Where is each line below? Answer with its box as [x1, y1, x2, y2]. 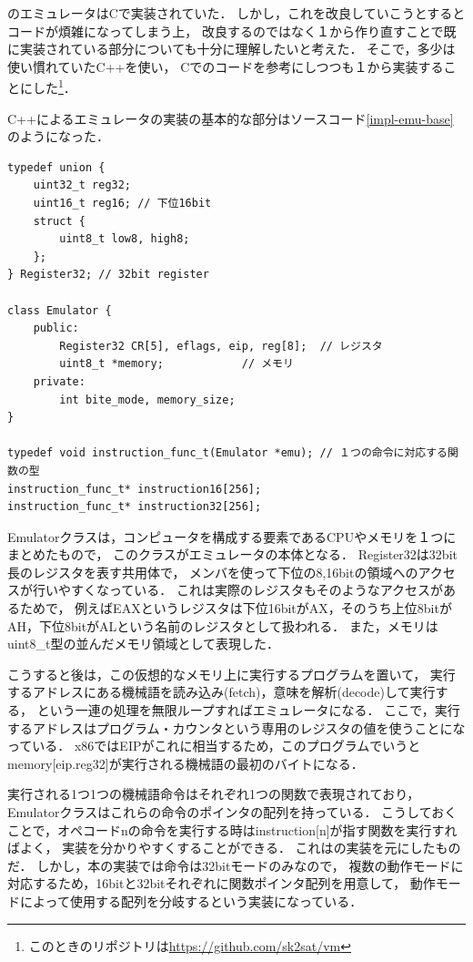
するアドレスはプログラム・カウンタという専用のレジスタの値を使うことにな [7, 718, 466, 737]
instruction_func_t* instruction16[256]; [7, 482, 262, 496]
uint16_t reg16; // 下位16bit [33, 197, 212, 210]
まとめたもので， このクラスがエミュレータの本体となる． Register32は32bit [7, 545, 458, 564]
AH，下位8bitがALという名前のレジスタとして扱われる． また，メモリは [7, 616, 438, 635]
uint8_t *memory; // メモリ [59, 357, 294, 371]
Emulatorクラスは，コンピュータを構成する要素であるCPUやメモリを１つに [7, 527, 457, 546]
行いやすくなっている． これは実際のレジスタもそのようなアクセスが [32, 580, 443, 599]
